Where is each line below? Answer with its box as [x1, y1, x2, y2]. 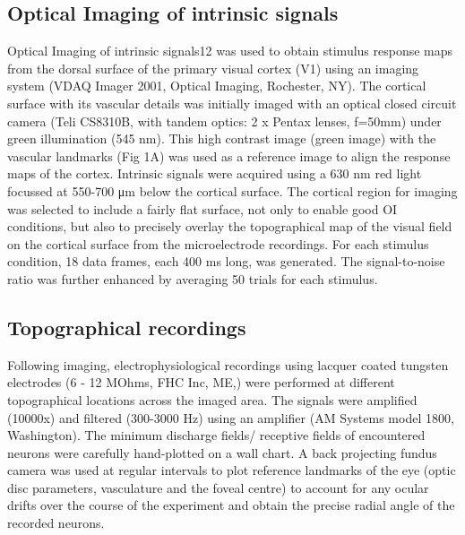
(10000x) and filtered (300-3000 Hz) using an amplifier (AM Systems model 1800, [7, 408, 454, 427]
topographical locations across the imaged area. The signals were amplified [7, 390, 418, 409]
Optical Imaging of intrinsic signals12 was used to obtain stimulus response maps [7, 41, 453, 60]
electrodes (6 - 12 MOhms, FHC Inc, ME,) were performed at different [7, 373, 395, 392]
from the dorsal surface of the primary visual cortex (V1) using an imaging [7, 58, 419, 77]
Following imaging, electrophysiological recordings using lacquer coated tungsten [7, 355, 449, 374]
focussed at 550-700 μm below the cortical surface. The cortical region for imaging [7, 181, 458, 200]
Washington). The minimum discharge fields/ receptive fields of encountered [7, 426, 426, 444]
